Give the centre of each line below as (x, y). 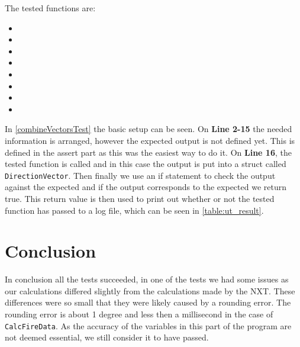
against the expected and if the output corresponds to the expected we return (146, 187)
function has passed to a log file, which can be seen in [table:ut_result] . (134, 210)
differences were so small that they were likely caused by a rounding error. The (148, 302)
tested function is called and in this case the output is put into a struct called (146, 164)
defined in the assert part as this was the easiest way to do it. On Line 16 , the (148, 152)
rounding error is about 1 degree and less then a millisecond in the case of (139, 314)
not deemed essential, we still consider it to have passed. (107, 337)
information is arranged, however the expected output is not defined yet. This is (150, 140)
